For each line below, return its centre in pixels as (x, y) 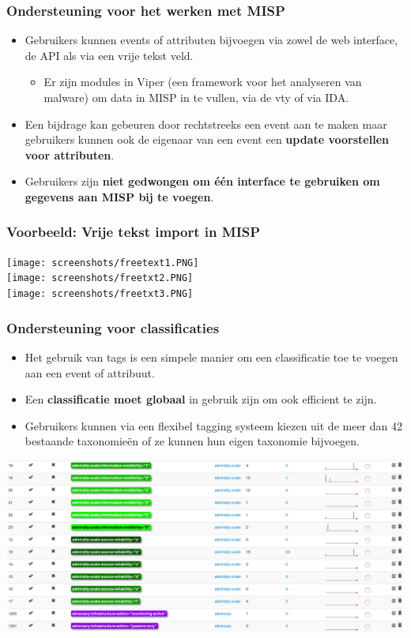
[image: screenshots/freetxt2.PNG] (100, 278)
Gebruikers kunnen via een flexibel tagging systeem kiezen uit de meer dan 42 (213, 425)
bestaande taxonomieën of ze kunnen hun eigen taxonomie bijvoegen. (192, 441)
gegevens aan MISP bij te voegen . (119, 196)
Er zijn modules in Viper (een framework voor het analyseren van (203, 82)
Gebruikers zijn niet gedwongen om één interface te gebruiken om (202, 181)
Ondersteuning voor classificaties (113, 327)
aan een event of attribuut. (90, 372)
